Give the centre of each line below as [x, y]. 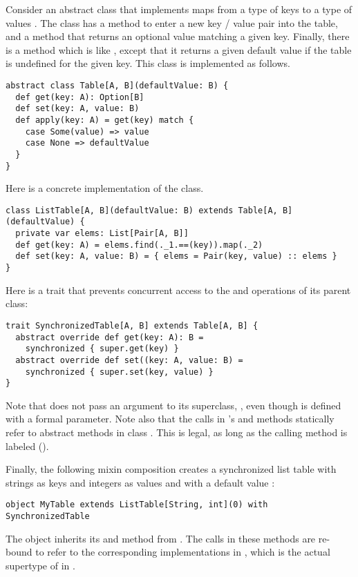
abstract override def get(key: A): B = [110, 337]
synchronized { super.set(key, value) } [119, 372]
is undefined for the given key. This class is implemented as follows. [148, 63]
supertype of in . [40, 565]
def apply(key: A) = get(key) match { [105, 120]
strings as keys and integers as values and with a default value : [140, 482]
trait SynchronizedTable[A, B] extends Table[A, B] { [132, 325]
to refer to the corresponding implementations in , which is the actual [183, 552]
